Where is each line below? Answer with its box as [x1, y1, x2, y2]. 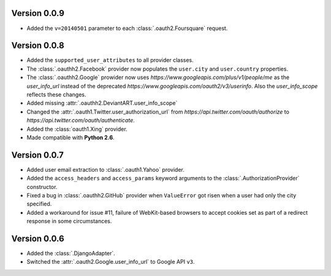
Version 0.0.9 [11, 8, 64, 18]
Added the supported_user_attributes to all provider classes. [26, 56, 194, 64]
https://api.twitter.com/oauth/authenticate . [26, 117, 135, 124]
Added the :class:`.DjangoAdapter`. [26, 250, 116, 257]
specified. [26, 200, 52, 208]
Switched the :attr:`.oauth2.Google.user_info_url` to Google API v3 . [26, 258, 196, 266]
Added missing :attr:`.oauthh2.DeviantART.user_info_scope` [26, 99, 178, 107]
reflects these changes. [26, 91, 86, 98]
